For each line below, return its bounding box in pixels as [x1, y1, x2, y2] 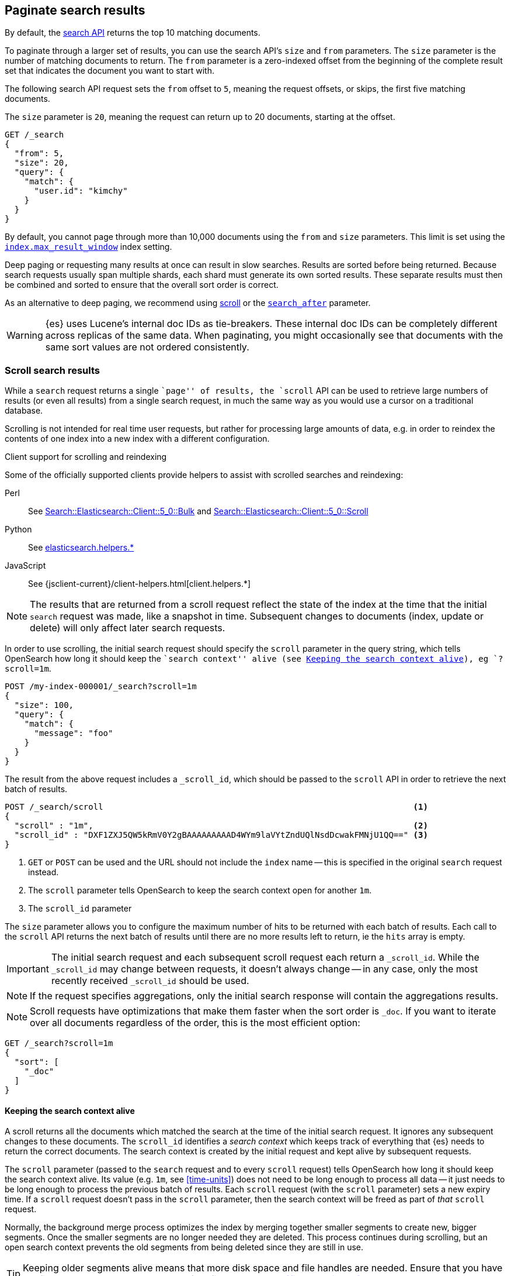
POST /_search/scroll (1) [5, 802, 428, 812]
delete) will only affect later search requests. [30, 622, 225, 634]
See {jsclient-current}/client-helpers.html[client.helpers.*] [28, 579, 251, 589]
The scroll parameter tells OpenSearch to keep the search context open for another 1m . [28, 885, 372, 896]
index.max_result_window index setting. [5, 242, 172, 252]
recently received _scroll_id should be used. [51, 975, 249, 987]
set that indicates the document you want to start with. [5, 66, 215, 76]
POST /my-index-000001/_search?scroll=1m [5, 682, 197, 692]
